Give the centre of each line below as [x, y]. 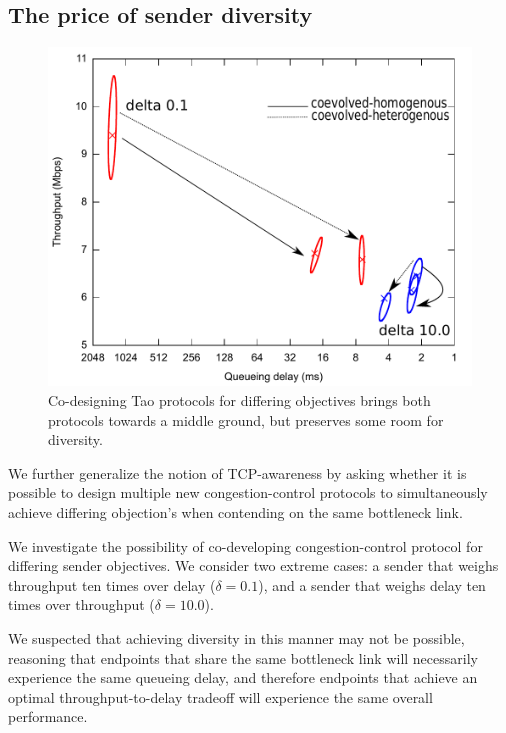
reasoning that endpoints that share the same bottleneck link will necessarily [243, 657]
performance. [48, 716]
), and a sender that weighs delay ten [372, 584]
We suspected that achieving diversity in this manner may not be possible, [236, 637]
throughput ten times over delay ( [112, 584]
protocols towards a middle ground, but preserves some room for [246, 419]
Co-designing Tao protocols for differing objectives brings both [239, 399]
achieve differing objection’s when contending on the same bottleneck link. [235, 511]
